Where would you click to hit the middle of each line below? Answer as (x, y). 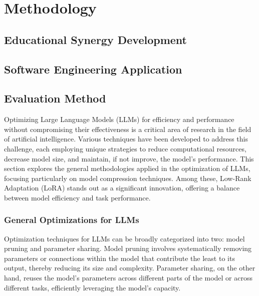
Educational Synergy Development (95, 39)
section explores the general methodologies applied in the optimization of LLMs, (127, 168)
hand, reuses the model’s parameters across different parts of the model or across (128, 278)
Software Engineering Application (93, 69)
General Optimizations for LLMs (72, 220)
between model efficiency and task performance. (77, 197)
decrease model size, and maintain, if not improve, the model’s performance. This (129, 158)
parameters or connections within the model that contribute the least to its (119, 258)
